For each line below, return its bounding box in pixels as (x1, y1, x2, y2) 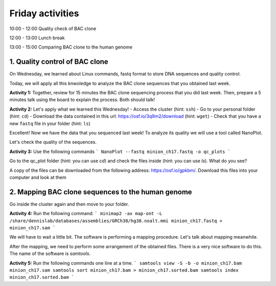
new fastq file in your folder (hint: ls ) (9, 120, 90, 126)
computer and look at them (9, 174, 66, 180)
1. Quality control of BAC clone (9, 58, 108, 66)
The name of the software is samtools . (9, 250, 91, 257)
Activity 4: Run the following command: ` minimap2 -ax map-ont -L (9, 211, 163, 217)
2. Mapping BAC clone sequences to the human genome (9, 188, 192, 196)
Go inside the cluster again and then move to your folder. (9, 201, 129, 207)
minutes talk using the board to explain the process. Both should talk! (9, 97, 155, 103)
